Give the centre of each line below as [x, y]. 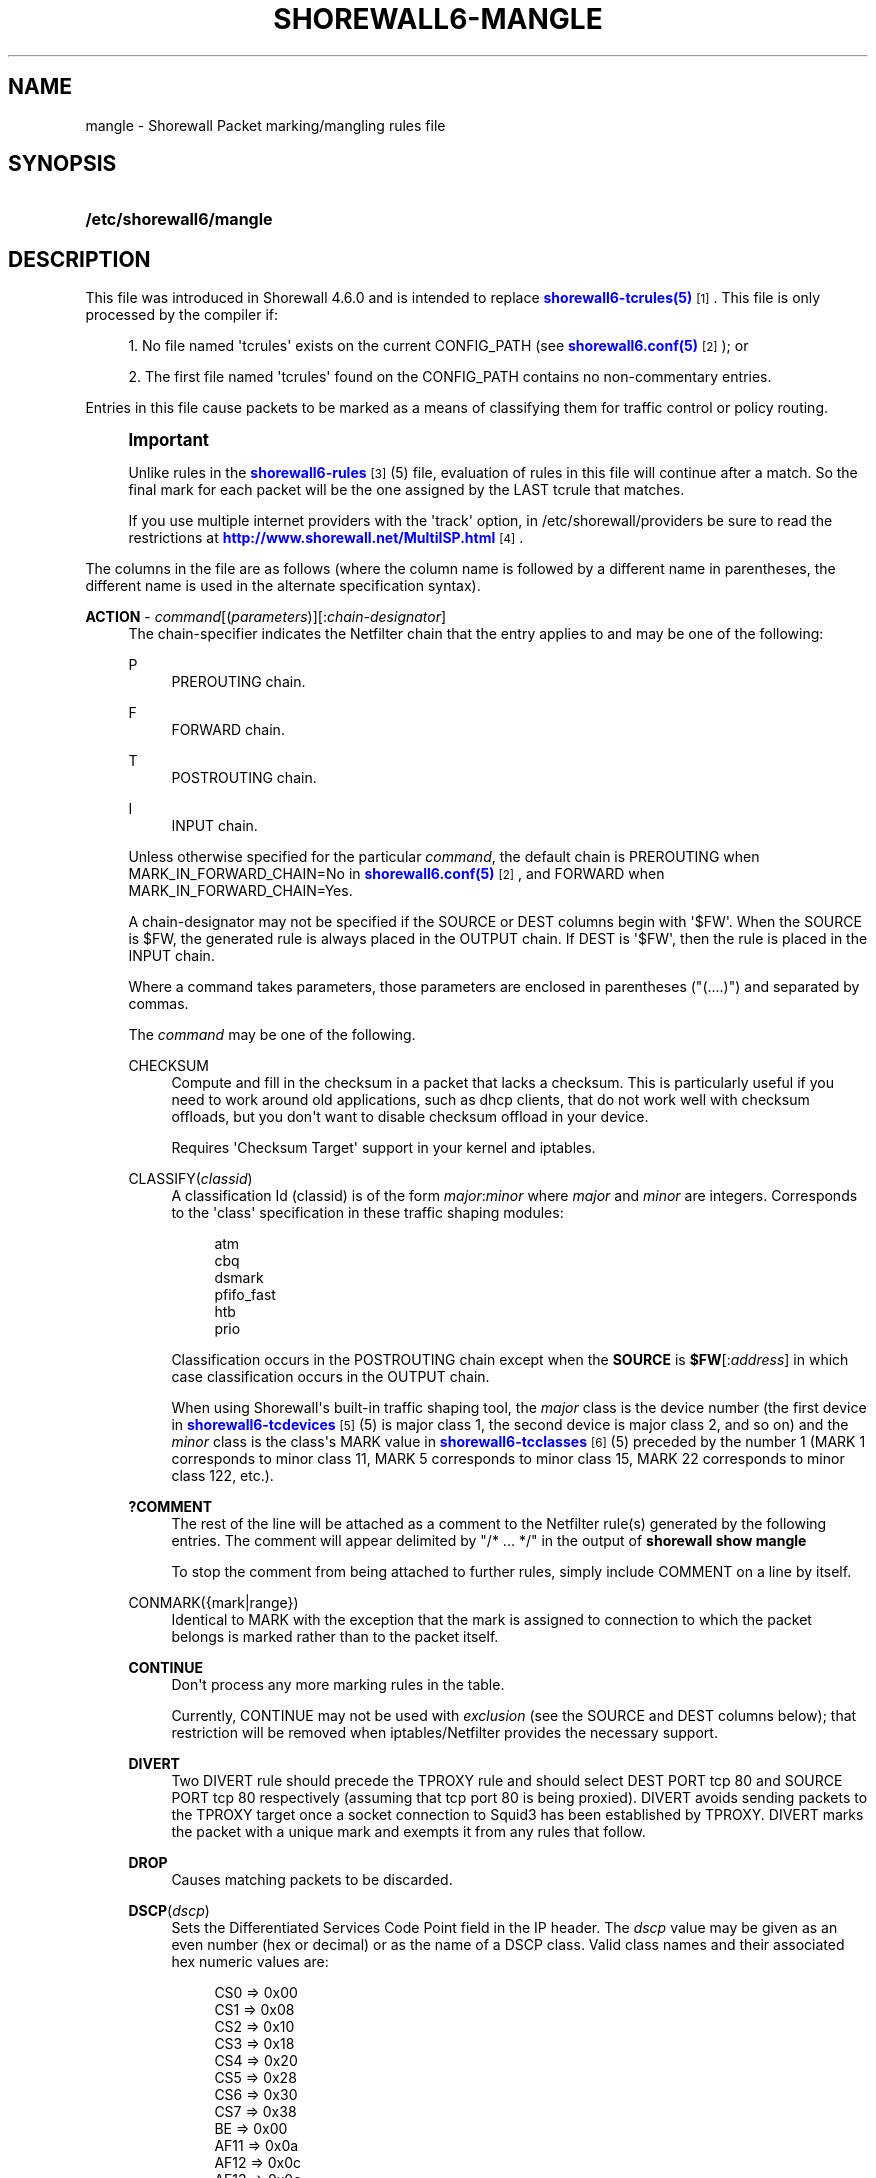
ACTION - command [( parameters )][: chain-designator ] [266, 617]
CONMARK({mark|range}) [213, 1603]
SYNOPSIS [62, 164]
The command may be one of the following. [272, 1035]
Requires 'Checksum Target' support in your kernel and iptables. [383, 1148]
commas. [158, 1004]
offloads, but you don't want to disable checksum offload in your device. [410, 1117]
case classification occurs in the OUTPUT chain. [330, 1377]
